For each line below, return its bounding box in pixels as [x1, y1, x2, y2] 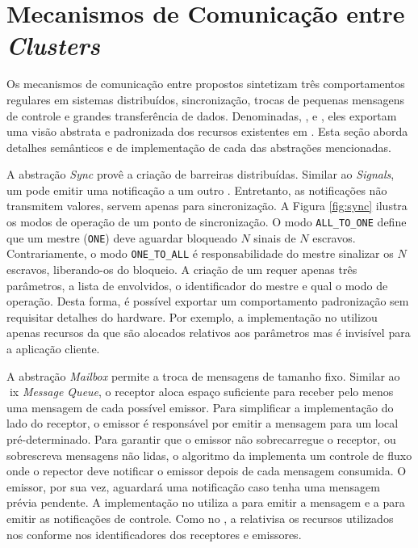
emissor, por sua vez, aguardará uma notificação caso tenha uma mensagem [6, 478, 380, 495]
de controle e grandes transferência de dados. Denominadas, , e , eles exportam [6, 107, 397, 124]
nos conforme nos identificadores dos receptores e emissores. [6, 525, 302, 542]
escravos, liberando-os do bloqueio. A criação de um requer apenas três [6, 261, 357, 278]
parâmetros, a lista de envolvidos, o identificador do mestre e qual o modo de [6, 276, 388, 293]
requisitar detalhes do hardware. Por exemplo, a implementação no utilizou [6, 308, 378, 325]
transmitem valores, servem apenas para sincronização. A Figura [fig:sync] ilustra [6, 197, 408, 214]
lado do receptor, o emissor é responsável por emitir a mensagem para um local [6, 415, 399, 432]
